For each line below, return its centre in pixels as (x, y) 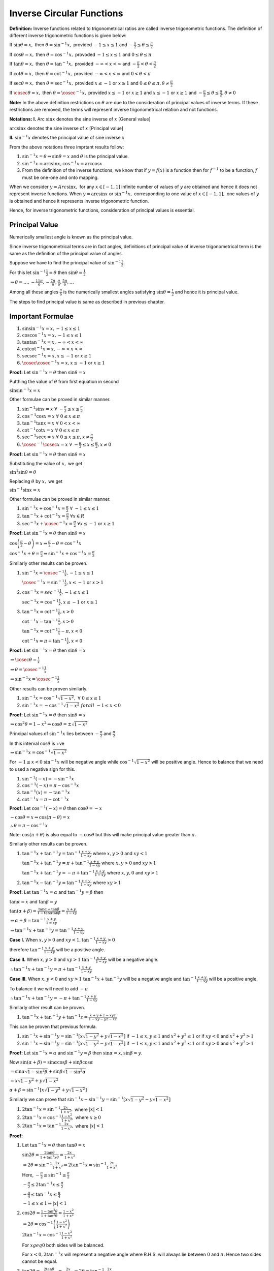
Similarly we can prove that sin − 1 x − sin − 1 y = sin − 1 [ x (69, 1099)
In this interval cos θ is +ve (37, 743)
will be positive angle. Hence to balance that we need (207, 762)
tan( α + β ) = (23, 911)
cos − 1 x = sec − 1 (41, 592)
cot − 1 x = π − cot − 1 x (46, 799)
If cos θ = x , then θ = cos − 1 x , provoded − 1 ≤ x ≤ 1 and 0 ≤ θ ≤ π (80, 54)
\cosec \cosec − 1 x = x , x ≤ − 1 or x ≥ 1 (63, 362)
